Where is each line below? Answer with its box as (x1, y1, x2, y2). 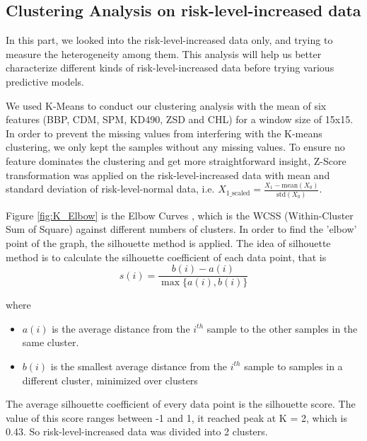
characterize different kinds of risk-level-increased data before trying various (6, 60, 334, 75)
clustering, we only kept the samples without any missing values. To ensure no (6, 139, 345, 154)
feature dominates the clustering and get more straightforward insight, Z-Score (6, 153, 346, 168)
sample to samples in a (244, 358, 343, 373)
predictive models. (6, 74, 84, 88)
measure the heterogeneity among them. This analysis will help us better (6, 46, 322, 61)
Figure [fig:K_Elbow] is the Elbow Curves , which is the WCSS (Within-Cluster (6, 207, 354, 222)
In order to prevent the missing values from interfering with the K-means (6, 125, 322, 140)
